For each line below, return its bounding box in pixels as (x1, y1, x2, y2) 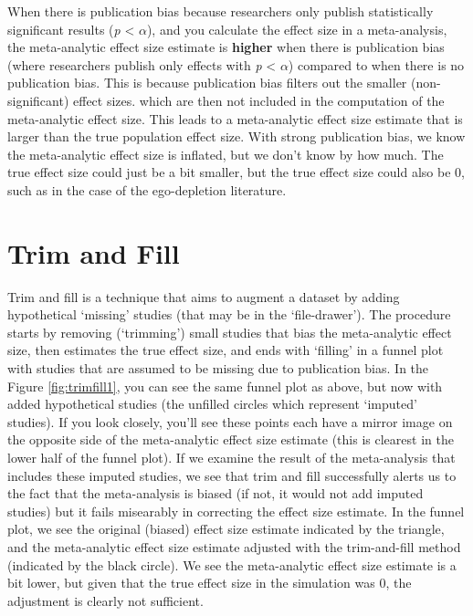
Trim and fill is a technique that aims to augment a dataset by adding (7, 287, 400, 306)
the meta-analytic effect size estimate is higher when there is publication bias (7, 37, 445, 57)
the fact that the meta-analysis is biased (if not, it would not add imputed (7, 484, 424, 503)
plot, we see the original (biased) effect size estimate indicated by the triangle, (7, 519, 445, 538)
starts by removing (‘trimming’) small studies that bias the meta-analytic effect (7, 322, 452, 341)
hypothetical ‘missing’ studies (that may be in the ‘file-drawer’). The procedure (7, 305, 451, 324)
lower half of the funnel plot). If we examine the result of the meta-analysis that (7, 448, 456, 466)
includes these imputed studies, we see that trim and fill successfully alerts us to (7, 465, 457, 485)
